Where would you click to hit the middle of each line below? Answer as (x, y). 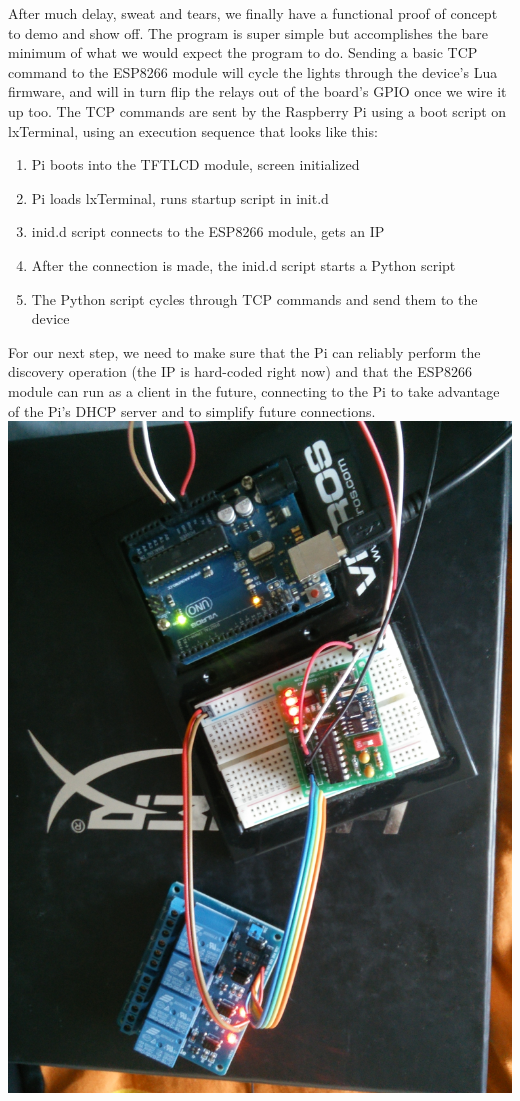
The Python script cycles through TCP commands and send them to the (254, 298)
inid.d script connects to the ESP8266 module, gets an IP (208, 231)
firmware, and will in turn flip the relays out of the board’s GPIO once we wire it (257, 91)
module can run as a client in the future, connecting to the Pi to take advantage (254, 390)
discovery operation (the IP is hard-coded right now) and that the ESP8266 (240, 371)
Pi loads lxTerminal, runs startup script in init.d (180, 197)
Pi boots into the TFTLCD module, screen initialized (195, 164)
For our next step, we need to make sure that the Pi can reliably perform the (244, 351)
